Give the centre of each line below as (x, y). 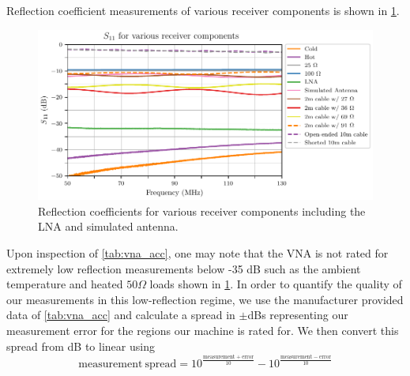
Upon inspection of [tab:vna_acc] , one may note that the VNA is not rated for (197, 253)
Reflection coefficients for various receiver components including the (202, 211)
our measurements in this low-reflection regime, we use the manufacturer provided (205, 299)
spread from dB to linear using (81, 346)
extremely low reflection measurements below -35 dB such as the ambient (184, 268)
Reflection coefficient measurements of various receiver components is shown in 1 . (203, 10)
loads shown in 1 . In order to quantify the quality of (276, 284)
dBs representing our (298, 315)
